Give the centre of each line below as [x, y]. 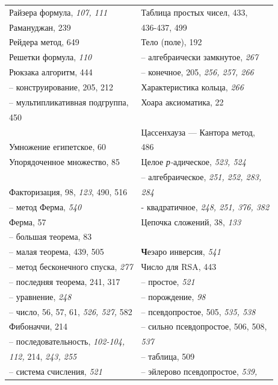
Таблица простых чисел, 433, [194, 12]
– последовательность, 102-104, [67, 341]
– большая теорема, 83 [51, 236]
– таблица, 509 [168, 356]
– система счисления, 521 [56, 371]
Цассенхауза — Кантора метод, [198, 132]
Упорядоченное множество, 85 [65, 162]
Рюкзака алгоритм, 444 [51, 72]
